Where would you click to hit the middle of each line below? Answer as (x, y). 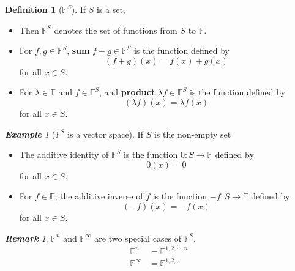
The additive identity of (64, 154)
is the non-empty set (192, 134)
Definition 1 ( (34, 9)
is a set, (111, 9)
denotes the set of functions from (116, 30)
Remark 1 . (27, 238)
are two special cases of (138, 238)
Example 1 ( (30, 134)
